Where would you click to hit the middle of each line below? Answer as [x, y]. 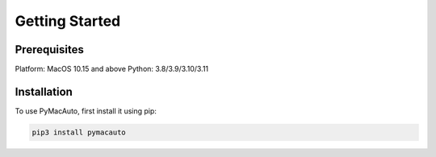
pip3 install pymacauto [79, 132]
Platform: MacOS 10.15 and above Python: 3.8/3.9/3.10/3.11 [112, 69]
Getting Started [68, 21]
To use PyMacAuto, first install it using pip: [86, 111]
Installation [44, 91]
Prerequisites [49, 50]
